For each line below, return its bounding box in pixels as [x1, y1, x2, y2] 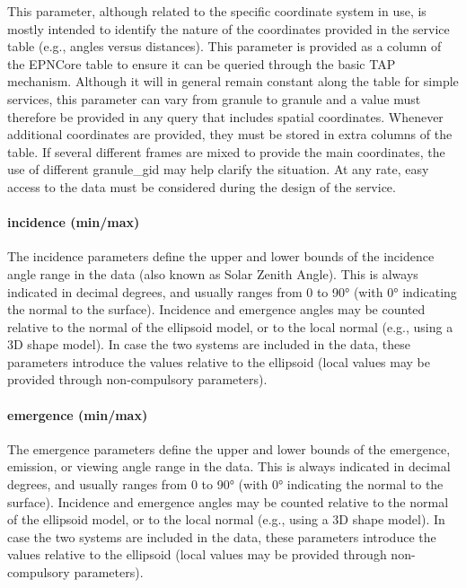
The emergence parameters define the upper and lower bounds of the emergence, [7, 439, 451, 458]
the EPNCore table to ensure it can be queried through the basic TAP [7, 54, 396, 73]
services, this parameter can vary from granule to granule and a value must [7, 89, 421, 108]
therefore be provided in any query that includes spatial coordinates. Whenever [7, 107, 444, 126]
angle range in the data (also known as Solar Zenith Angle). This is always [7, 264, 418, 283]
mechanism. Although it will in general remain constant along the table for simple [7, 72, 459, 91]
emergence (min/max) [7, 405, 148, 424]
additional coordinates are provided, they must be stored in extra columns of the [7, 125, 453, 144]
